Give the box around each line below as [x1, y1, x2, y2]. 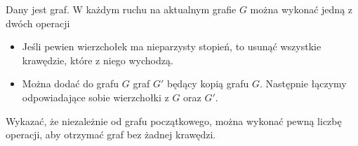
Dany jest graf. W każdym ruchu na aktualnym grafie [6, 2, 237, 16]
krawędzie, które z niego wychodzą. [22, 52, 173, 67]
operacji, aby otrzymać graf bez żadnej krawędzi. [6, 127, 216, 142]
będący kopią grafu [166, 76, 249, 91]
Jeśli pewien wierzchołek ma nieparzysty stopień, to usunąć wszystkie [22, 39, 321, 54]
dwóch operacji [6, 15, 70, 30]
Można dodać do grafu [22, 76, 119, 91]
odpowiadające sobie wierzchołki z [22, 89, 169, 104]
